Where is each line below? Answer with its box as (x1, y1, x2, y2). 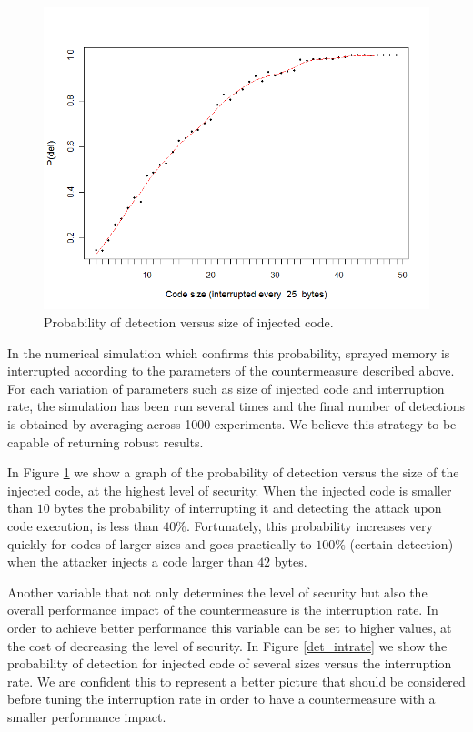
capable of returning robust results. (7, 432, 204, 451)
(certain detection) (349, 534, 454, 553)
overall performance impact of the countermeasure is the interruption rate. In (7, 600, 438, 619)
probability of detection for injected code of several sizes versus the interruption (7, 654, 452, 673)
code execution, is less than (7, 516, 159, 535)
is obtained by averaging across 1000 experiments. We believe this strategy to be (7, 414, 457, 433)
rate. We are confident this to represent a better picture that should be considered (7, 671, 466, 690)
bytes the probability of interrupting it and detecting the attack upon (54, 498, 442, 517)
